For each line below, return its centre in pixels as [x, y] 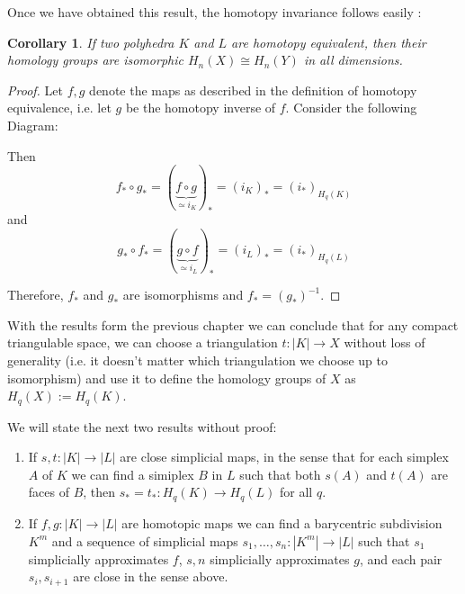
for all [296, 492]
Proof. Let [35, 90]
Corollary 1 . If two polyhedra [91, 42]
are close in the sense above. [151, 576]
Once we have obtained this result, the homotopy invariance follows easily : [215, 12]
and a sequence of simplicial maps [145, 540]
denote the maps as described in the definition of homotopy [253, 90]
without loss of [385, 342]
